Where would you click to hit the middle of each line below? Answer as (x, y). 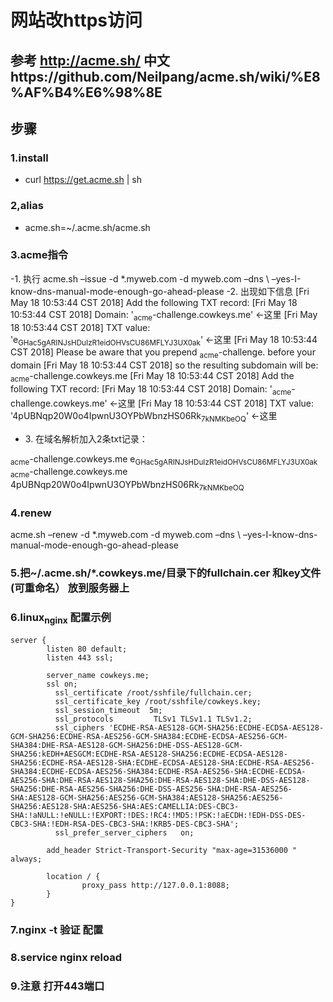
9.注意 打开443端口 (57, 986)
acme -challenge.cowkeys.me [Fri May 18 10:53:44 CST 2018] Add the (152, 377)
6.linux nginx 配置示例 (61, 618)
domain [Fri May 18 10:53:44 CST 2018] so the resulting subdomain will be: (164, 365)
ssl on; (62, 684)
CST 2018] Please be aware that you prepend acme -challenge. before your (163, 353)
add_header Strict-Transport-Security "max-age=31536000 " (172, 850)
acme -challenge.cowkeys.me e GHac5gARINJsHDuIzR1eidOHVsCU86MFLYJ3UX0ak (164, 459)
